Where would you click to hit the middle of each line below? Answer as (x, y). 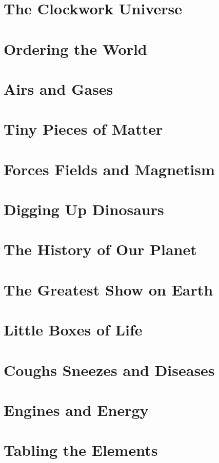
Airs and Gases (58, 88)
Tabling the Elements (81, 450)
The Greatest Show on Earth (108, 289)
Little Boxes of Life (73, 330)
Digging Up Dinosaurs (84, 209)
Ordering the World (75, 48)
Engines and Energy (76, 409)
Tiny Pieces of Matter (83, 129)
